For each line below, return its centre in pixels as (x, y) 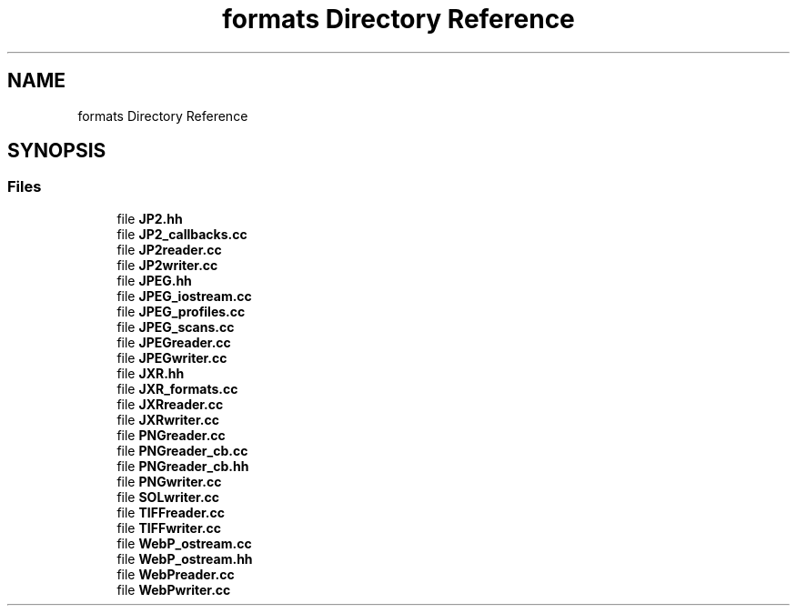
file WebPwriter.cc (174, 589)
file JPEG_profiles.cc (181, 311)
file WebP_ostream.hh (185, 558)
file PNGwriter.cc (169, 481)
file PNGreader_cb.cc (182, 450)
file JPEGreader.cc (174, 342)
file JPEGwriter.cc (172, 357)
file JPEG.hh (154, 280)
